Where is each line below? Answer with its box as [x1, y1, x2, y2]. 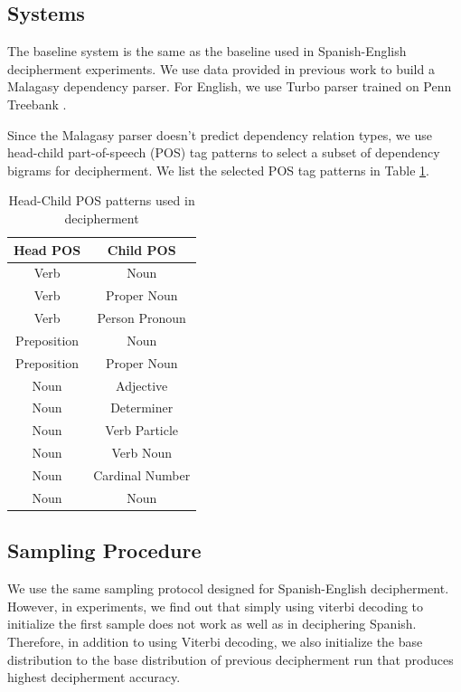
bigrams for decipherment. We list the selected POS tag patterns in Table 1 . [7, 160, 429, 179]
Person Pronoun [97, 308, 186, 327]
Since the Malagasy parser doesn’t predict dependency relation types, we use [7, 125, 432, 144]
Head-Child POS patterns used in [8, 191, 195, 210]
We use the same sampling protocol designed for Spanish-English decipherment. [7, 579, 449, 598]
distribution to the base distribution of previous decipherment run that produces [7, 649, 454, 668]
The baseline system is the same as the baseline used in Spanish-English [7, 42, 407, 61]
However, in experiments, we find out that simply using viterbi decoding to [7, 596, 424, 615]
